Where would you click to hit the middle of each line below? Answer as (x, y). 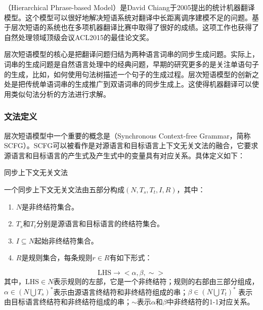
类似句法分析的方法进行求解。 (60, 94)
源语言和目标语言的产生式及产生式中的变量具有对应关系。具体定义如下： (124, 155)
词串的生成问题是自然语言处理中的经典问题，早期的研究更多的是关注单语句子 (131, 64)
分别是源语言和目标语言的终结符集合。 (100, 223)
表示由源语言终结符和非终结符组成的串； (121, 291)
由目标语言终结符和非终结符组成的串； (68, 301)
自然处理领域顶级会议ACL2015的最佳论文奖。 (79, 37)
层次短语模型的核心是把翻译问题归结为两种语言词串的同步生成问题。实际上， (131, 54)
